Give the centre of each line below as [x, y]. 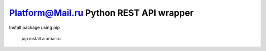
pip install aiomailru [41, 38]
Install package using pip [34, 27]
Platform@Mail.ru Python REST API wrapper [101, 13]
